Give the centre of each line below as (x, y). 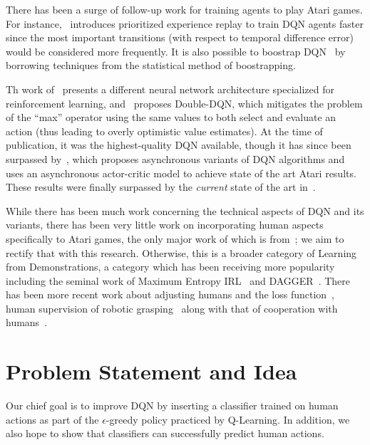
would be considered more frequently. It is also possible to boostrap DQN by (176, 51)
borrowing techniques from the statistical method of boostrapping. (151, 65)
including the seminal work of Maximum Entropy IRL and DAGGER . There (178, 280)
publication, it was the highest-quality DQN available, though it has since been (179, 145)
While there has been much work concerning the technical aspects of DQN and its (185, 210)
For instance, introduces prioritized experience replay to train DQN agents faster (185, 23)
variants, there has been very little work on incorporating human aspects (165, 225)
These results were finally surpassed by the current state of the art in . (161, 187)
